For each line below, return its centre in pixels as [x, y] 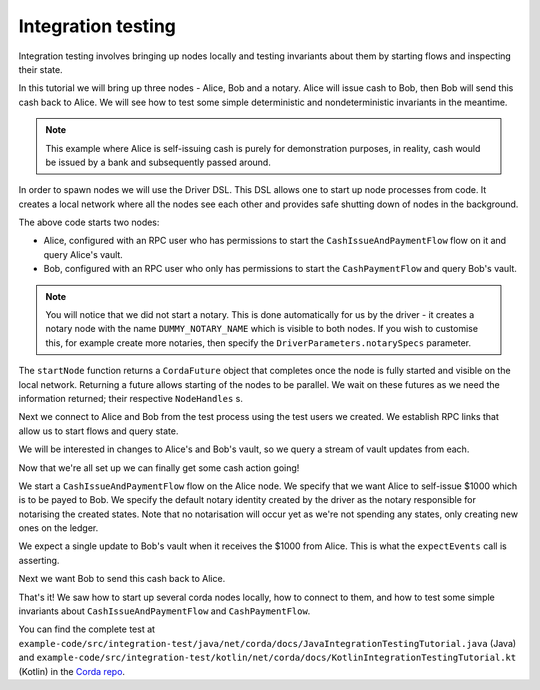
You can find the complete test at [86, 629]
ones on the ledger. [58, 528]
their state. [41, 69]
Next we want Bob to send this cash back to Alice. [122, 579]
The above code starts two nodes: [89, 222]
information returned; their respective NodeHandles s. [131, 398]
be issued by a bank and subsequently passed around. [158, 162]
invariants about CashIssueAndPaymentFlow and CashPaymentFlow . [164, 611]
